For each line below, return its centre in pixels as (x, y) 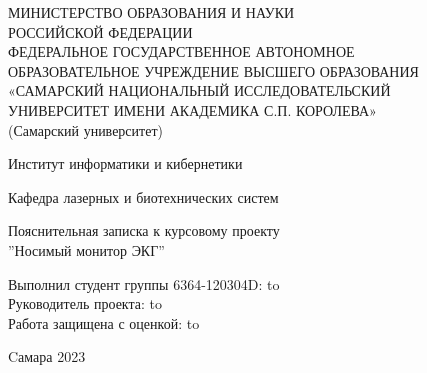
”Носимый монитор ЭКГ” (86, 249)
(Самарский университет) (85, 129)
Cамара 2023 (47, 356)
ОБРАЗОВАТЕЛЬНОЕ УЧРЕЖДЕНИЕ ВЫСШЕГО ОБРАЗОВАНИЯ (213, 70)
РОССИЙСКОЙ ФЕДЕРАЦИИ (100, 31)
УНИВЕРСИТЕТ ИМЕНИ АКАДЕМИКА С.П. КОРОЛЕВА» (192, 109)
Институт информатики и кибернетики (125, 163)
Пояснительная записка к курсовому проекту (144, 230)
